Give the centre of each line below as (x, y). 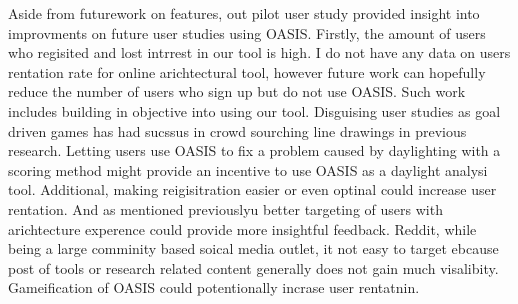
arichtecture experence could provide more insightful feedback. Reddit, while (242, 228)
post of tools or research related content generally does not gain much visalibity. (253, 267)
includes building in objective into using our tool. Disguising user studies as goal (254, 110)
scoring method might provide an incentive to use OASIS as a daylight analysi (248, 169)
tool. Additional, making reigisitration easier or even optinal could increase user (252, 189)
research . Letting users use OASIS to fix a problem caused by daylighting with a (254, 150)
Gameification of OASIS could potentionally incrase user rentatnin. (214, 287)
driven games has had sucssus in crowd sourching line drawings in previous (237, 130)
